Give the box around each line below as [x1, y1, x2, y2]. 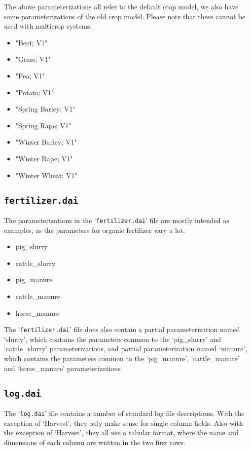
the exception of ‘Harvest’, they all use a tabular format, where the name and [4, 427, 239, 438]
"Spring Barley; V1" [15, 104, 75, 114]
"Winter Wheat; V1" [15, 170, 77, 180]
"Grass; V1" [15, 54, 51, 64]
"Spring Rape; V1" [15, 120, 72, 130]
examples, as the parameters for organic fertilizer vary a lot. [4, 224, 185, 235]
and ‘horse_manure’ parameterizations [4, 363, 121, 373]
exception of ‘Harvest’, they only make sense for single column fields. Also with [4, 417, 243, 428]
